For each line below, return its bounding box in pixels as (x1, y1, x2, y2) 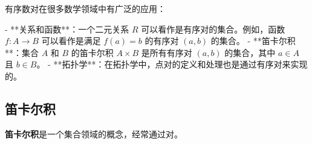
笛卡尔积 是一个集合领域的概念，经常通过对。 (5, 127, 183, 140)
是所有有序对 (141, 46, 192, 58)
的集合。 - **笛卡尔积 (210, 34, 296, 47)
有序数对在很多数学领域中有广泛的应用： (5, 2, 166, 14)
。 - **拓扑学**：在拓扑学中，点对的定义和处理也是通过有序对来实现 (36, 58, 308, 70)
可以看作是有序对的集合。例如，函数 (141, 22, 285, 35)
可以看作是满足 (41, 34, 101, 47)
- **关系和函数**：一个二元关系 (5, 22, 129, 35)
